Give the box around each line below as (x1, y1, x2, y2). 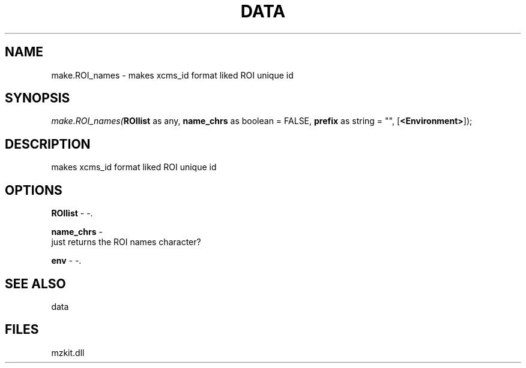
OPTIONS (5, 182, 62, 198)
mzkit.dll (51, 347, 85, 358)
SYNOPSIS (5, 91, 70, 106)
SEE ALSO (5, 276, 66, 291)
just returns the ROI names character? (51, 237, 201, 248)
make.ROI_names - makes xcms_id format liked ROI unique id (51, 70, 294, 80)
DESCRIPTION (5, 136, 91, 152)
